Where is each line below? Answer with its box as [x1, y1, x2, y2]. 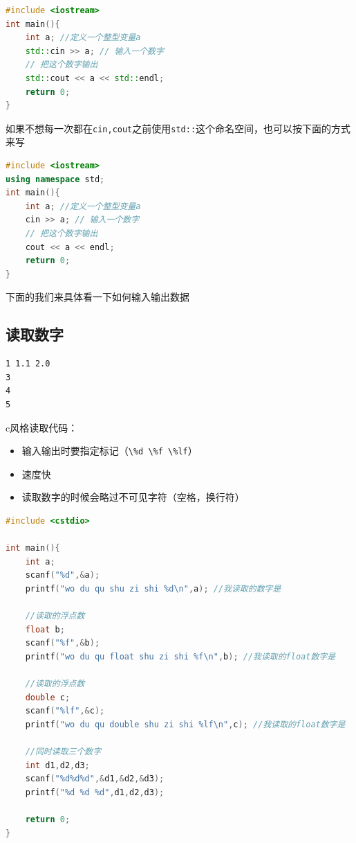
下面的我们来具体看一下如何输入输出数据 [6, 290, 189, 304]
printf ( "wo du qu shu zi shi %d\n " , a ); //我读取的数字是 [25, 583, 281, 594]
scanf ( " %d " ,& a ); [25, 570, 100, 580]
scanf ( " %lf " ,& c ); [25, 706, 105, 716]
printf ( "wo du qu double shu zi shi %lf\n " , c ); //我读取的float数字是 [25, 719, 346, 729]
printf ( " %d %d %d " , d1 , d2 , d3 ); [25, 787, 165, 797]
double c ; [25, 692, 71, 702]
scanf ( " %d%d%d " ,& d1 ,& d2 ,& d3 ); [25, 774, 165, 784]
